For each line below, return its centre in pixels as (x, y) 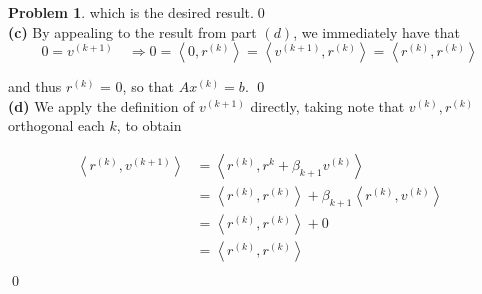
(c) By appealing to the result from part (132, 31)
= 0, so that (137, 86)
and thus (35, 86)
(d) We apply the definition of (101, 105)
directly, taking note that (327, 105)
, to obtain (149, 125)
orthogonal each (56, 125)
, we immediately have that (376, 31)
